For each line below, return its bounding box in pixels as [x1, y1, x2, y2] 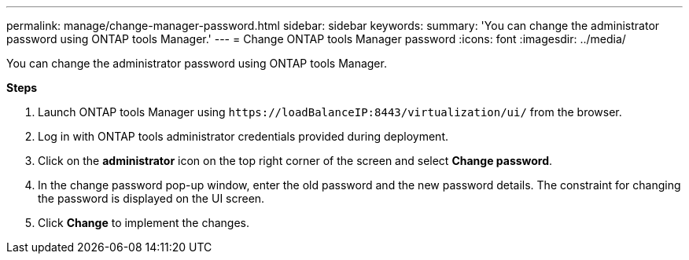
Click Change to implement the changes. [38, 216, 249, 229]
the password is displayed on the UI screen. [38, 192, 265, 205]
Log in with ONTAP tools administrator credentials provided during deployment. [38, 130, 448, 143]
